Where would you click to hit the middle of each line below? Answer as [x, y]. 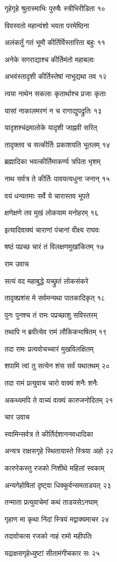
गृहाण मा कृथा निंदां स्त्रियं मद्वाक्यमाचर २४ [57, 519]
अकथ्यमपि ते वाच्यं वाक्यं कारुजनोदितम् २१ [59, 400]
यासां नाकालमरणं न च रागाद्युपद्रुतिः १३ [53, 110]
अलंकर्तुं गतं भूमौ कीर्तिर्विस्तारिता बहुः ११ [55, 42]
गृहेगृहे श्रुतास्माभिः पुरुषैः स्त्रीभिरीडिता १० [55, 8]
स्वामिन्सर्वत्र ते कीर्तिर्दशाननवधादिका [49, 434]
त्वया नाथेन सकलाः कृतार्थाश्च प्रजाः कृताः [55, 93]
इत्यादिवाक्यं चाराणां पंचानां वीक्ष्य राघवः [52, 229]
